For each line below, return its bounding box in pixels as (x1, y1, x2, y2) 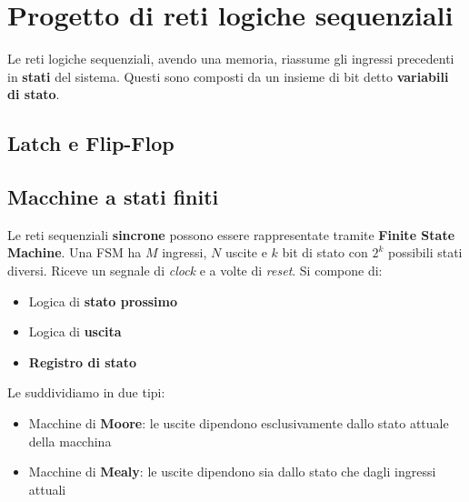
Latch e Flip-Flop (7, 129, 175, 157)
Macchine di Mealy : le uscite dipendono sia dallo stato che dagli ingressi (28, 462, 436, 481)
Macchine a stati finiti (7, 183, 219, 211)
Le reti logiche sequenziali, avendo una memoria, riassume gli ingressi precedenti (7, 49, 454, 68)
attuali (28, 479, 66, 498)
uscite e (225, 243, 267, 262)
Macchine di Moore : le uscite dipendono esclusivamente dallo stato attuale (28, 414, 449, 433)
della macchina (28, 431, 112, 450)
